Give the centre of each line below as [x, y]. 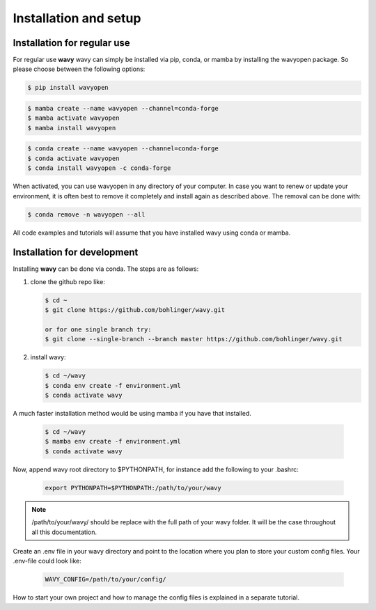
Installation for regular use [71, 43]
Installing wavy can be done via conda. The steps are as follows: [106, 269]
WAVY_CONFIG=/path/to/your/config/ [105, 579]
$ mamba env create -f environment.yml [113, 441]
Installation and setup [77, 18]
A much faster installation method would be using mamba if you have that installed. [132, 414]
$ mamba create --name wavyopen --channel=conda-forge [123, 109]
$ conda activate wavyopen [73, 158]
